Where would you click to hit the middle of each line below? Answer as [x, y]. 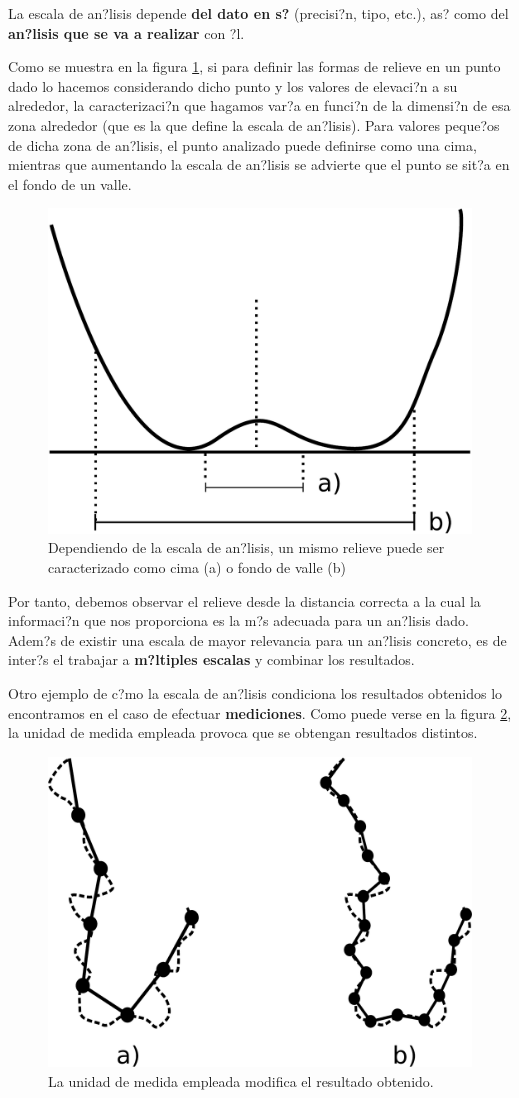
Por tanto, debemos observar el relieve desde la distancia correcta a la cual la [244, 600]
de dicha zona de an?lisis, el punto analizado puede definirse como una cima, [242, 144]
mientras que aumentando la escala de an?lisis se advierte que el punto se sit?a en [259, 164]
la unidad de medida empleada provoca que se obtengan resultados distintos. [243, 732]
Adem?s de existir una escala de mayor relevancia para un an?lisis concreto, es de [257, 639]
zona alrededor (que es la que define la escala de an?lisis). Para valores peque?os [254, 124]
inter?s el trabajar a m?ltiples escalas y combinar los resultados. [211, 659]
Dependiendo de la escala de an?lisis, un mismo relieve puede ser [246, 547]
